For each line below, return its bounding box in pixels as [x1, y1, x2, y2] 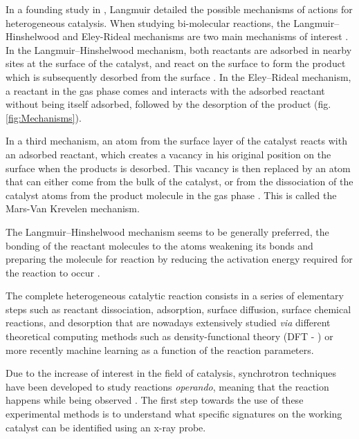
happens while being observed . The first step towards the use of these [6, 393, 304, 407]
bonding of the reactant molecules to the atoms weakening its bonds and [6, 238, 313, 252]
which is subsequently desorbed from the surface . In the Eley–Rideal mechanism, [6, 69, 351, 84]
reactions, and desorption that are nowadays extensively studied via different [6, 315, 331, 330]
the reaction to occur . [6, 265, 100, 279]
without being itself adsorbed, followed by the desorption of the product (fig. [6, 97, 331, 111]
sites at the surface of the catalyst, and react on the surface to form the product [6, 56, 346, 71]
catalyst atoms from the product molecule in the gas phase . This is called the [6, 187, 337, 202]
